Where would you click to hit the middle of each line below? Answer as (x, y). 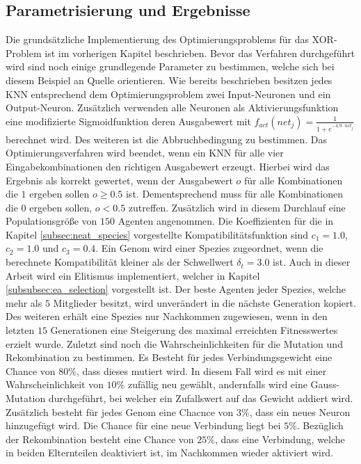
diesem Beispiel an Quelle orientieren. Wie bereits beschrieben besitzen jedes (169, 80)
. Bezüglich (320, 425)
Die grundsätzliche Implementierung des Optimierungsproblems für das (157, 39)
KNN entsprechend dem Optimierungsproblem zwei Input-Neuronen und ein (168, 94)
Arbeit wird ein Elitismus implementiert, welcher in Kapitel (133, 275)
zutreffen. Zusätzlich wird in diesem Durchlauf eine (237, 207)
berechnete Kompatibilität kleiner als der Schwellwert (120, 262)
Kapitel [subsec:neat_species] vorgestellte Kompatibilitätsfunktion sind (157, 234)
